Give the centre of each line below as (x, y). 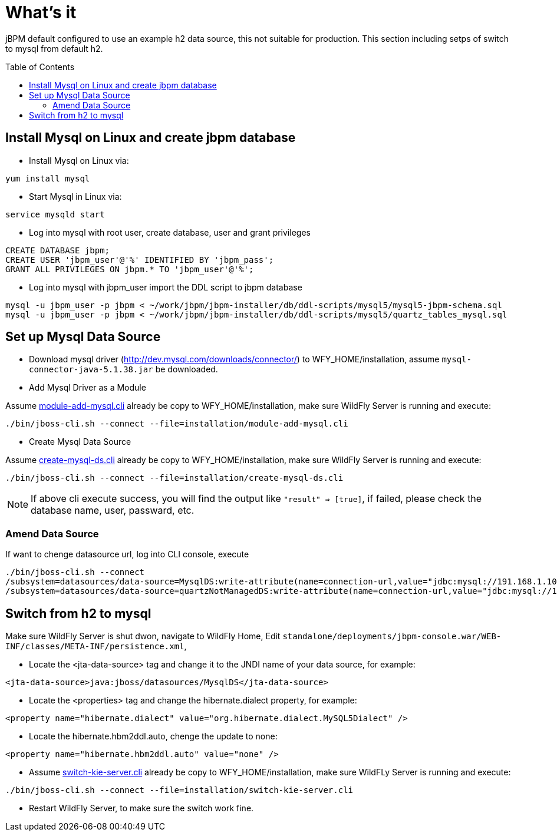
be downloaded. (187, 369)
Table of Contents (40, 67)
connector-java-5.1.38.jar (91, 370)
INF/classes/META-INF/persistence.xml (95, 647)
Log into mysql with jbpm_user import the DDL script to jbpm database (166, 287)
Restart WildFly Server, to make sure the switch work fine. (141, 808)
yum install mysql (48, 178)
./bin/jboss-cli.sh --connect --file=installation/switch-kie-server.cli (179, 790)
